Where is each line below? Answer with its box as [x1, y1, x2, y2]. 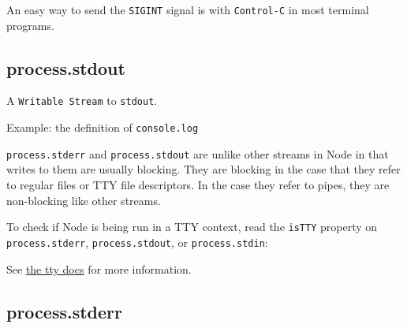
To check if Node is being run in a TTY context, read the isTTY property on [6, 218, 378, 235]
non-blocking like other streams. [6, 192, 161, 208]
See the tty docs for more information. [6, 260, 192, 277]
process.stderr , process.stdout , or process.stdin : [6, 233, 268, 250]
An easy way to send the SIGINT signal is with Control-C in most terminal [6, 2, 369, 17]
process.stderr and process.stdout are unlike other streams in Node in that [6, 145, 389, 162]
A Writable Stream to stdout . [6, 92, 158, 109]
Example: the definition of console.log [6, 119, 199, 136]
